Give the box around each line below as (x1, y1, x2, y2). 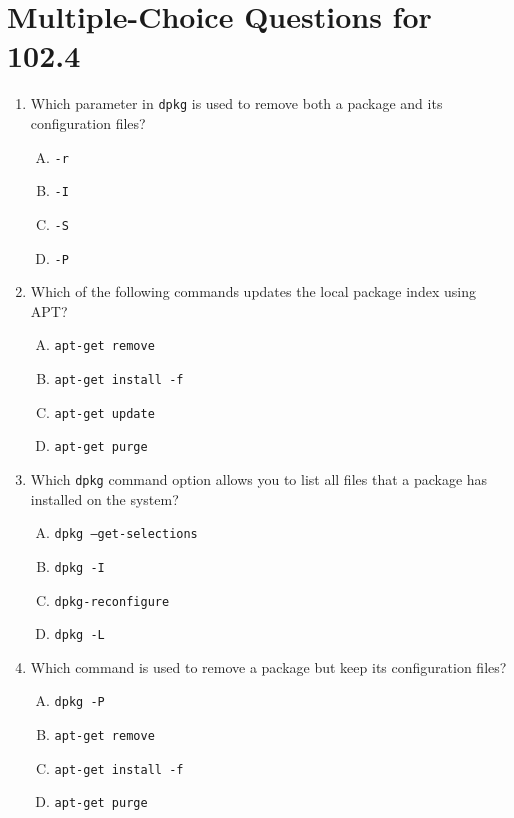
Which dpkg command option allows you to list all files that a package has (30, 469, 488, 489)
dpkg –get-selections (54, 527, 198, 542)
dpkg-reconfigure (54, 594, 170, 609)
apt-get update (54, 406, 155, 421)
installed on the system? (30, 488, 179, 509)
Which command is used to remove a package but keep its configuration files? (30, 656, 507, 677)
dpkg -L (54, 628, 105, 643)
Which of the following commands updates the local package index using (30, 281, 476, 302)
